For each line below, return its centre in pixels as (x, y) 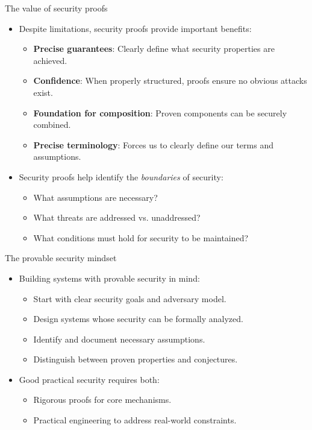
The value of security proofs (56, 8)
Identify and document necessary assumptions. (119, 339)
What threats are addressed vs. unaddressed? (117, 217)
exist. (43, 92)
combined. (52, 125)
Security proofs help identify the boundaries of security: (121, 176)
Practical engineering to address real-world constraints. (135, 420)
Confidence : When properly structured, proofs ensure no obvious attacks (170, 81)
